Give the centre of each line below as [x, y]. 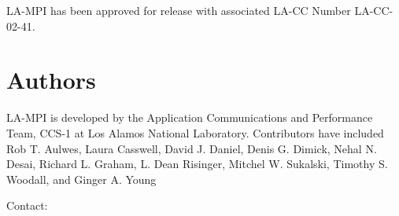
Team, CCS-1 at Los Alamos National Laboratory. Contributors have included [195, 132]
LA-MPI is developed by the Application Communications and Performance [190, 117]
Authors [51, 80]
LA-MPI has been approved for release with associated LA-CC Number [179, 10]
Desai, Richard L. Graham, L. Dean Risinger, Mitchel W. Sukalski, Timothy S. [197, 164]
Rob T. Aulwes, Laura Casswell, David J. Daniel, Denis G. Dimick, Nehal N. [192, 148]
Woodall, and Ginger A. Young [81, 179]
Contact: [27, 205]
